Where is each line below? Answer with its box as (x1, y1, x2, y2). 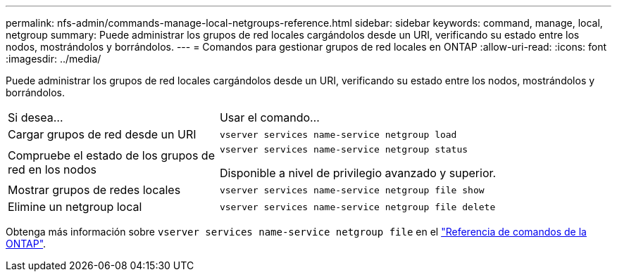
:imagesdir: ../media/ (6, 53, 101, 65)
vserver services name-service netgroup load (219, 129, 457, 140)
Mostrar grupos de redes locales (8, 183, 181, 197)
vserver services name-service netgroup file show (219, 184, 485, 195)
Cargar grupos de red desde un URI (8, 127, 197, 141)
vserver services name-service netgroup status (219, 144, 468, 155)
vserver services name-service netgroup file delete (219, 201, 496, 212)
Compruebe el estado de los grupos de (8, 148, 215, 162)
